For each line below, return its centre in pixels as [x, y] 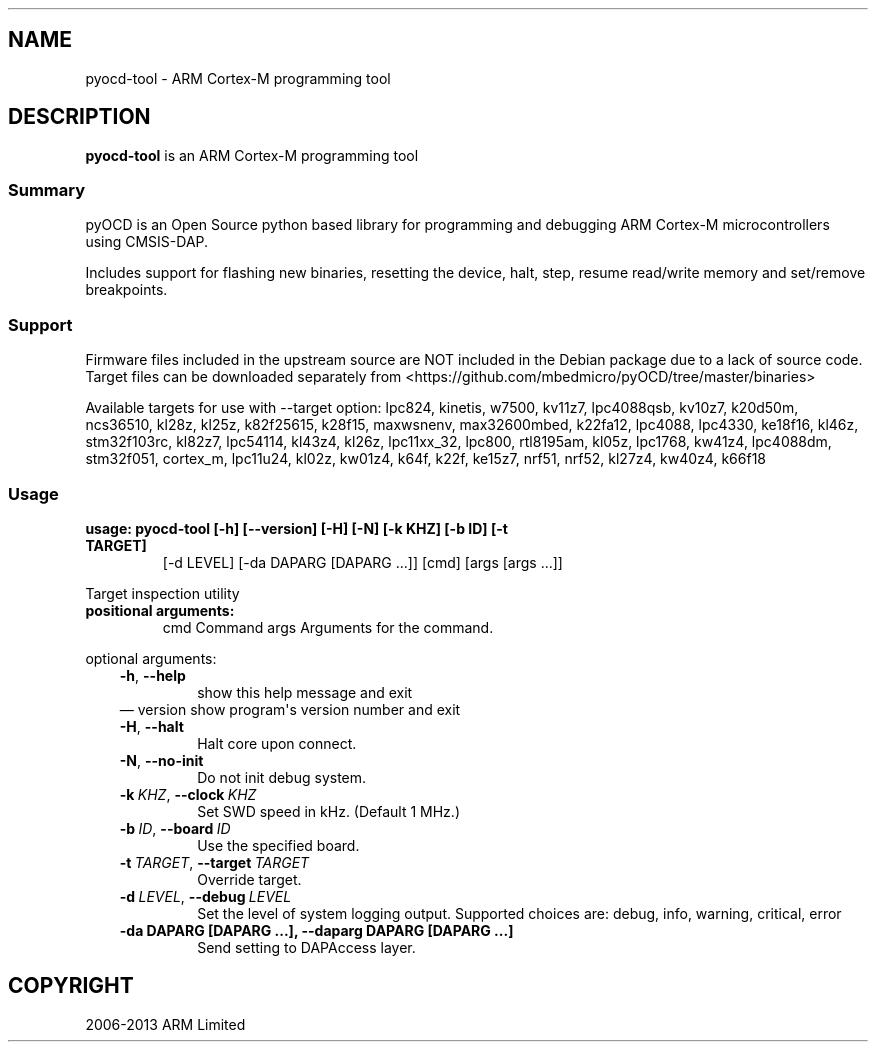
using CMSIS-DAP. [147, 242]
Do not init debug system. [282, 777]
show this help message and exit [305, 692]
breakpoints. [126, 290]
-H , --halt [151, 726]
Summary [47, 190]
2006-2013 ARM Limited [165, 1024]
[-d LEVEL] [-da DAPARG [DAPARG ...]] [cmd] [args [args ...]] [362, 562]
